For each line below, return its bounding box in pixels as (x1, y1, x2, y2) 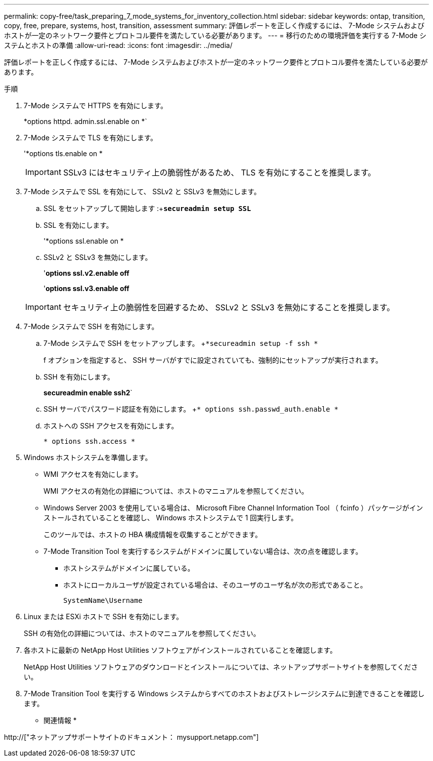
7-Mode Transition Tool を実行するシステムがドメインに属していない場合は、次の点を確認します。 (43, 547, 362, 555)
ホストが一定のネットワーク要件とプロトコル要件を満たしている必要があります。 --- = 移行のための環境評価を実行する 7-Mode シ (4, 31, 427, 40)
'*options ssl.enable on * (43, 237, 124, 245)
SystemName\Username (63, 596, 143, 604)
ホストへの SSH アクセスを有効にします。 (43, 422, 178, 430)
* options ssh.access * (43, 437, 135, 445)
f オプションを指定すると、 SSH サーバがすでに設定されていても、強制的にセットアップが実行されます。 (43, 356, 383, 364)
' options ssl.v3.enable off (43, 284, 130, 293)
